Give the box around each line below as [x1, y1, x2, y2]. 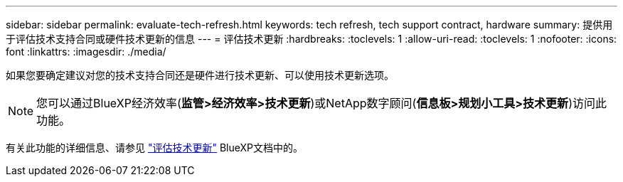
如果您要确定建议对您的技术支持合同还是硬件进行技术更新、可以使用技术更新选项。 [6, 69, 394, 81]
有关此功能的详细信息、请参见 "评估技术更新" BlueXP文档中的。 [6, 141, 304, 154]
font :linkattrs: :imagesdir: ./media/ [6, 45, 166, 58]
